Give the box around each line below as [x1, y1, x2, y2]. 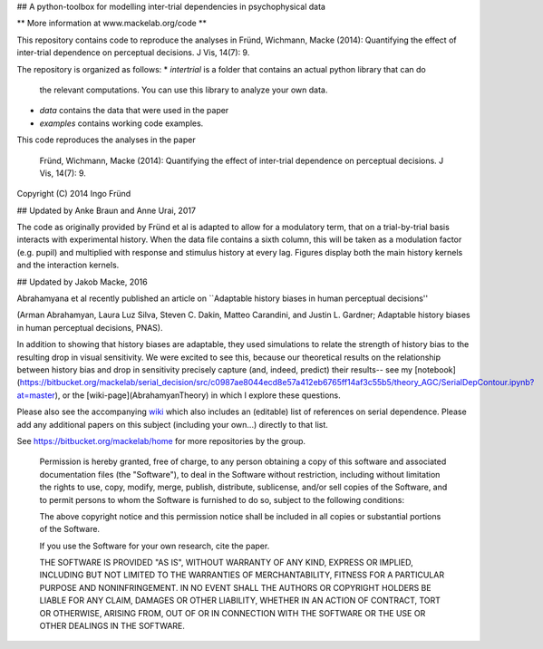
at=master [16, 390, 56, 401]
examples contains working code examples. [39, 118, 204, 129]
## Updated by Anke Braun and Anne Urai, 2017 [16, 205, 197, 216]
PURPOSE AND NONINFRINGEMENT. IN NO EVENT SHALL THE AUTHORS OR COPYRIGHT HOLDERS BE [39, 582, 431, 593]
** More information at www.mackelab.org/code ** [16, 18, 208, 29]
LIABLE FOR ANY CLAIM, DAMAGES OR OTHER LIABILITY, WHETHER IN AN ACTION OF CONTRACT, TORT [39, 595, 441, 606]
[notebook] [413, 363, 457, 375]
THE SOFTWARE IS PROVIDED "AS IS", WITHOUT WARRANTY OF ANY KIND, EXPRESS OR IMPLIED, [39, 557, 414, 568]
